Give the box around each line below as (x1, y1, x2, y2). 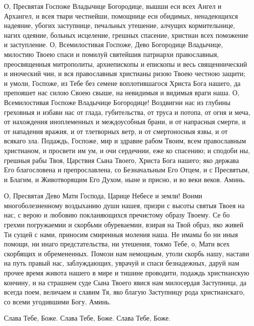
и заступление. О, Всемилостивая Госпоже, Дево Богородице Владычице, (4, 39, 223, 50)
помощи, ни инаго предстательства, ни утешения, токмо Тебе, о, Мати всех (4, 239, 230, 249)
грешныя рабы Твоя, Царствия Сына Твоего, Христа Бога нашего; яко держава (4, 155, 239, 165)
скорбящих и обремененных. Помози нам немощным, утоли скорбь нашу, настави (4, 248, 249, 258)
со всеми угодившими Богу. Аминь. (4, 296, 111, 306)
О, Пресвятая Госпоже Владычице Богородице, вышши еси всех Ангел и (4, 1, 222, 11)
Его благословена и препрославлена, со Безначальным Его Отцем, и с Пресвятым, (4, 164, 250, 175)
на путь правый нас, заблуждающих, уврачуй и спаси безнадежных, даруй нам (4, 258, 239, 268)
